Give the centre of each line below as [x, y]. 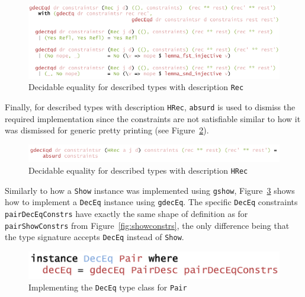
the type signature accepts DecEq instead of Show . [94, 237]
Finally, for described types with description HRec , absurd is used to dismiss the [150, 106]
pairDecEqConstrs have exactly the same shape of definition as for [126, 213]
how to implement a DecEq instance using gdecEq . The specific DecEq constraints [151, 202]
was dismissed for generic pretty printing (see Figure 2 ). [107, 130]
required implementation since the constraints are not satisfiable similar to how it [153, 118]
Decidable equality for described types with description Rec [136, 87]
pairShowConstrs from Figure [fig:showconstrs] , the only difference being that [147, 225]
